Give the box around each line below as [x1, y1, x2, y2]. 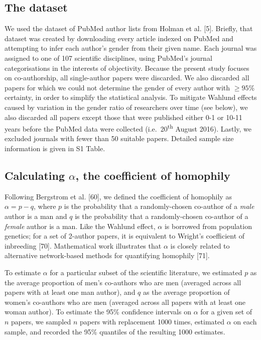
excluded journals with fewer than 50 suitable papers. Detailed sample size [5, 133, 234, 144]
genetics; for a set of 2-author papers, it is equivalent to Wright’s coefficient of [5, 231, 245, 241]
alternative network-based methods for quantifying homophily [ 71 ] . [5, 250, 210, 261]
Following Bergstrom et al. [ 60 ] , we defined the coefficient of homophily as [5, 191, 232, 201]
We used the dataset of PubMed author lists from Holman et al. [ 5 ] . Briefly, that [5, 23, 253, 34]
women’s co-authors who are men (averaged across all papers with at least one [5, 296, 246, 307]
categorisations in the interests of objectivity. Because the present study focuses [5, 62, 249, 73]
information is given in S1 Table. [5, 143, 105, 153]
